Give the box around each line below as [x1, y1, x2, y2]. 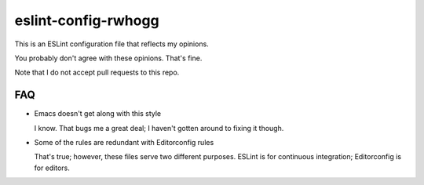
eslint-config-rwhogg [14, 12, 160, 29]
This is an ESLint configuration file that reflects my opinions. [14, 39, 210, 49]
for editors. [34, 163, 71, 172]
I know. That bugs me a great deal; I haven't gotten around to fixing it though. [34, 123, 284, 132]
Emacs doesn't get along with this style [34, 109, 162, 118]
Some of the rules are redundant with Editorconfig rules [34, 138, 214, 147]
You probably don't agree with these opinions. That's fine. [14, 53, 203, 63]
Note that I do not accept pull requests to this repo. [14, 67, 180, 78]
